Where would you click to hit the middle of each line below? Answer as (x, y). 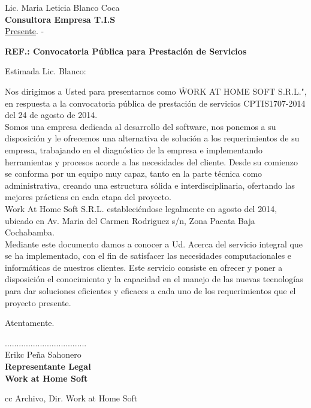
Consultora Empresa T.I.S (60, 19)
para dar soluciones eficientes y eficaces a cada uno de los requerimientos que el (150, 291)
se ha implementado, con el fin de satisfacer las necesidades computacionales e (148, 256)
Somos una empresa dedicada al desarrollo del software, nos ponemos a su (141, 126)
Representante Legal (48, 366)
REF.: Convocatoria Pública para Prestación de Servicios (126, 51)
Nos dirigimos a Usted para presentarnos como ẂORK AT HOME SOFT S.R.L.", (156, 91)
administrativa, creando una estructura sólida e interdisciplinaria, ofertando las (150, 185)
